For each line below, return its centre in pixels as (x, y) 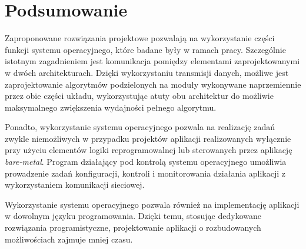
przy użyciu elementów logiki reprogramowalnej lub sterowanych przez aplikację (149, 150)
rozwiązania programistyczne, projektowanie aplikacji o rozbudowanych (133, 228)
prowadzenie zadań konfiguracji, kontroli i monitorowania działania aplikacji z (145, 173)
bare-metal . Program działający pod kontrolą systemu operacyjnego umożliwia (146, 162)
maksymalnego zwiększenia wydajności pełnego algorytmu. (111, 107)
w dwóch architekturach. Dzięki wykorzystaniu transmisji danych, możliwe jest (147, 72)
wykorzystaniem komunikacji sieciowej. (75, 185)
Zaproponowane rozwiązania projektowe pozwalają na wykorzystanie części (140, 38)
